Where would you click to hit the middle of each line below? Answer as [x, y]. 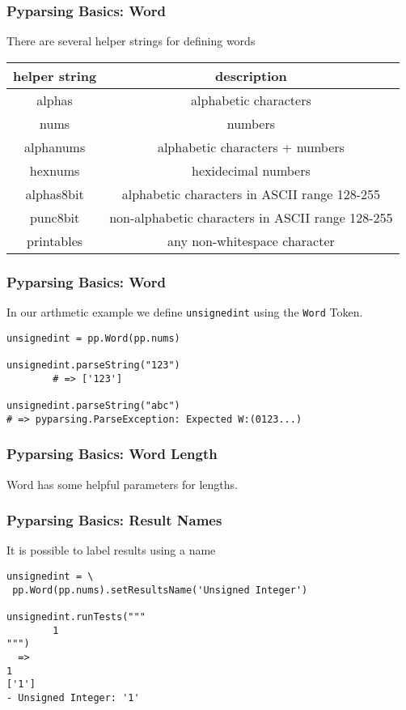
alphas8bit [55, 193]
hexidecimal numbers [251, 170]
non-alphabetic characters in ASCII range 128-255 [251, 217]
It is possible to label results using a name [111, 550]
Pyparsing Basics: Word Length [112, 454]
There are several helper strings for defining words [131, 41]
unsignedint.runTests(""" [76, 616]
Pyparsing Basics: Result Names [114, 520]
